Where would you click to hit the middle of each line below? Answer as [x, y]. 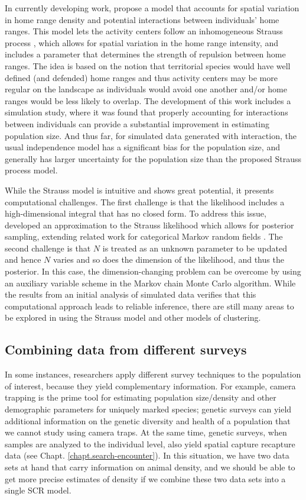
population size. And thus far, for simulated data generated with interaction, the [151, 135]
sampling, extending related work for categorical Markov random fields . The [144, 236]
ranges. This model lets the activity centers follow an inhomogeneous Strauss [144, 31]
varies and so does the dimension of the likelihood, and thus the [169, 259]
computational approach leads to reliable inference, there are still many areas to [149, 306]
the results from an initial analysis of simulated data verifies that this [131, 294]
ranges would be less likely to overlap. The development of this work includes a [148, 100]
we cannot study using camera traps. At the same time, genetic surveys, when [146, 432]
